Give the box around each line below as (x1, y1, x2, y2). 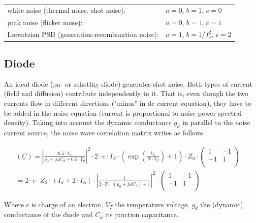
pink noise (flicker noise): (7, 17, 83, 27)
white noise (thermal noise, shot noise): (7, 4, 126, 15)
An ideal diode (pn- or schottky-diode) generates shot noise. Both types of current (4, 78, 252, 89)
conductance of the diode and (4, 209, 93, 220)
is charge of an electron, (31, 199, 103, 209)
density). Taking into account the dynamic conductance (4, 117, 172, 127)
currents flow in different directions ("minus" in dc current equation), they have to (4, 97, 252, 108)
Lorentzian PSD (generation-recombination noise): (7, 29, 159, 39)
